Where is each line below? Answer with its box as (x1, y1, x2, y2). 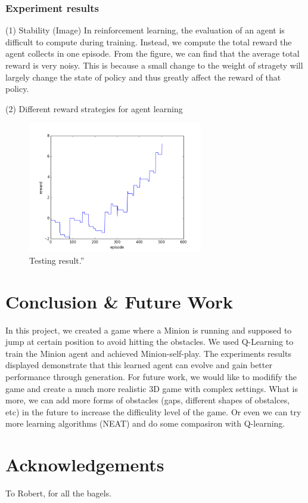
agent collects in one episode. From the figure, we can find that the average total (5, 47, 300, 60)
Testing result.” (29, 254, 85, 266)
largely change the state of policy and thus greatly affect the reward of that (5, 70, 281, 83)
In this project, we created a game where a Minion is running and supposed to (5, 323, 292, 336)
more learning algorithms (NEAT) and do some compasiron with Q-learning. (5, 417, 285, 430)
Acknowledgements (5, 452, 164, 477)
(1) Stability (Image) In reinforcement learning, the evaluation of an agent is (5, 24, 285, 36)
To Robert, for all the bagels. (5, 487, 112, 499)
